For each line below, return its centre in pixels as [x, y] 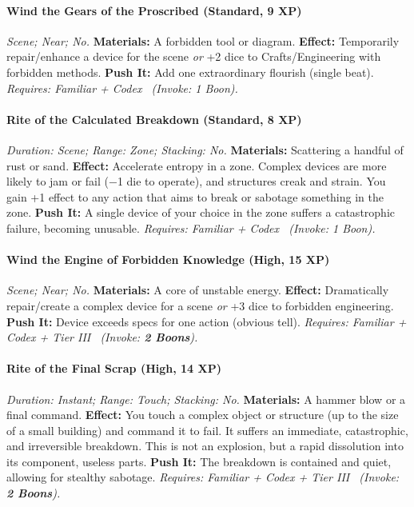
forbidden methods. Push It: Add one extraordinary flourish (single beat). [190, 72]
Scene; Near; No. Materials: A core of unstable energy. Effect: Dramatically [198, 290]
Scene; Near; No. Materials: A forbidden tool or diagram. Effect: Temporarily [203, 40]
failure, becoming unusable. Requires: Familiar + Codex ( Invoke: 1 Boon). [191, 228]
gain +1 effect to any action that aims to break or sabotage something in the [195, 196]
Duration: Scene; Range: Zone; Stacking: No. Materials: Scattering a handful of [205, 149]
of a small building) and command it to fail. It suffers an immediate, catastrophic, [207, 430]
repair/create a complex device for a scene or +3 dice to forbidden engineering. [200, 305]
